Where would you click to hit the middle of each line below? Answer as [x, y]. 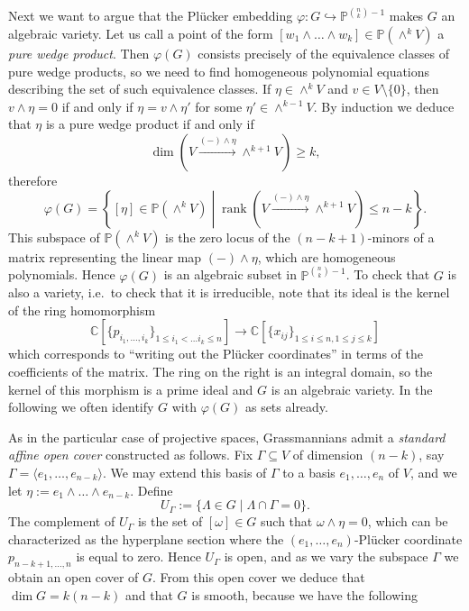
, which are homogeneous [326, 256]
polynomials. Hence [62, 274]
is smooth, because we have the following [304, 594]
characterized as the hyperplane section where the [146, 538]
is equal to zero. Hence [138, 556]
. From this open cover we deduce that [259, 577]
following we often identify [81, 407]
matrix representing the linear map [105, 256]
